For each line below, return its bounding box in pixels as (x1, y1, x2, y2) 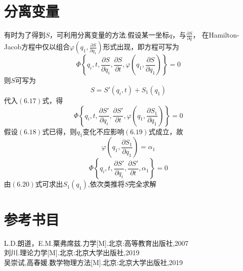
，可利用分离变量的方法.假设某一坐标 (49, 30, 169, 40)
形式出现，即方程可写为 (103, 41, 179, 52)
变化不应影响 (82, 126, 124, 136)
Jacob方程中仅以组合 (4, 41, 70, 52)
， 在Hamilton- (192, 30, 240, 40)
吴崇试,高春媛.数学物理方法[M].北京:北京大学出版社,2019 (4, 257, 183, 267)
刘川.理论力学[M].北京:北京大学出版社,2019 (4, 247, 140, 258)
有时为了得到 (4, 30, 45, 40)
